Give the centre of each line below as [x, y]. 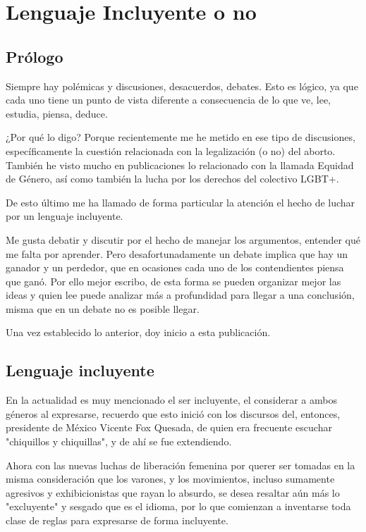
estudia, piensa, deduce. [57, 113]
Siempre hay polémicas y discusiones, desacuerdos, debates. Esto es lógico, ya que [182, 86]
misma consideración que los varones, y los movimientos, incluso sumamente [170, 479]
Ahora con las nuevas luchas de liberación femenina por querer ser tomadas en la [181, 465]
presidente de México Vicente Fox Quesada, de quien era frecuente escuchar [169, 427]
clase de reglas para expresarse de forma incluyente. [117, 520]
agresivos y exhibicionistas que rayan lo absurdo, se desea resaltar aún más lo [173, 492]
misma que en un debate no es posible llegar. [103, 308]
